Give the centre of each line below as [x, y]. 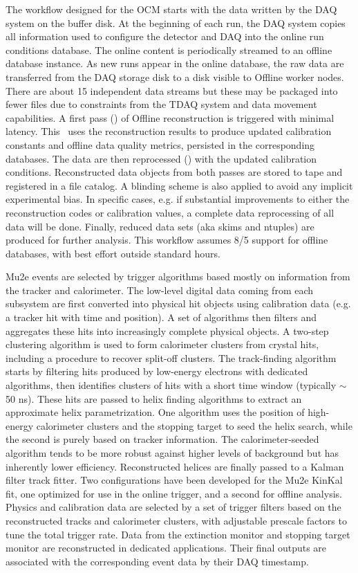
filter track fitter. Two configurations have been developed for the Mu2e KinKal [174, 480]
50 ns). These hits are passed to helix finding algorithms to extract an [154, 398]
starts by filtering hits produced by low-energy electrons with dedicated [157, 371]
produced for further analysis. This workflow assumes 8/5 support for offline [167, 240]
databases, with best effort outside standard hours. [113, 253]
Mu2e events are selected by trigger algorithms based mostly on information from [178, 276]
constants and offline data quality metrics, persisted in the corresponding [160, 144]
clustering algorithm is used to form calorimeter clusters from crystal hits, [162, 344]
